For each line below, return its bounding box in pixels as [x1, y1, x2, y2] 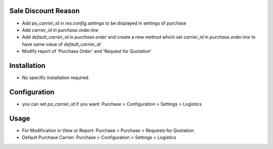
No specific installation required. [22, 74, 89, 81]
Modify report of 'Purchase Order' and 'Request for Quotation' [22, 48, 152, 54]
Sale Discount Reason [9, 7, 80, 15]
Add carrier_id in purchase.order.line [22, 27, 99, 33]
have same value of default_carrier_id [22, 41, 101, 47]
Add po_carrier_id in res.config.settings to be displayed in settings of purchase [22, 20, 187, 26]
